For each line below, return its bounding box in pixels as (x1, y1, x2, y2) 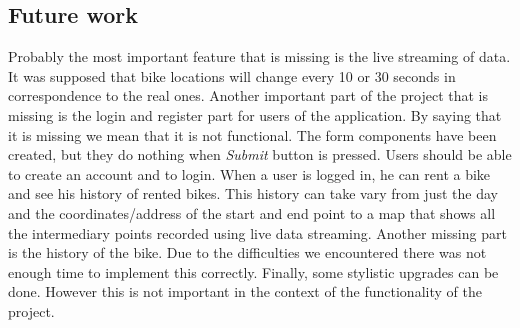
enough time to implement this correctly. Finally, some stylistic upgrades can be (8, 261, 499, 282)
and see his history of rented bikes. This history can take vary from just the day (8, 183, 498, 204)
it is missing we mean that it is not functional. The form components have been (8, 124, 497, 145)
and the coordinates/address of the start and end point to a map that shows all (8, 202, 496, 223)
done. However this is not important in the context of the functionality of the (8, 281, 482, 302)
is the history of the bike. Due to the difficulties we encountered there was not (8, 242, 487, 263)
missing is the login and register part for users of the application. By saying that (8, 104, 502, 125)
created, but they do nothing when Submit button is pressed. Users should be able (8, 144, 512, 165)
